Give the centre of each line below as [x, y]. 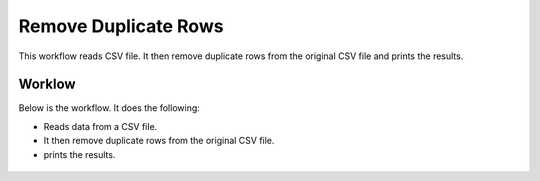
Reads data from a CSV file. [100, 126]
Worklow [47, 84]
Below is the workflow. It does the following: [109, 108]
